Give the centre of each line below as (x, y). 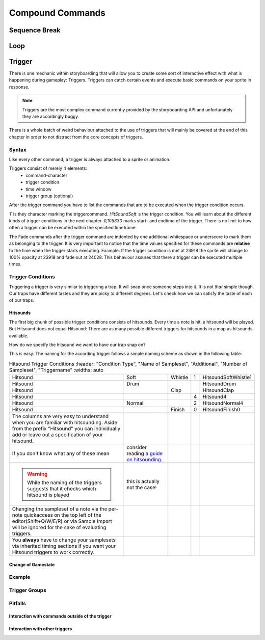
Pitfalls (18, 603)
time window (39, 189)
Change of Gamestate (32, 564)
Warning (37, 474)
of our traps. (22, 300)
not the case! (142, 487)
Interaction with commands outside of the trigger (60, 616)
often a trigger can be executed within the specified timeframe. (73, 228)
